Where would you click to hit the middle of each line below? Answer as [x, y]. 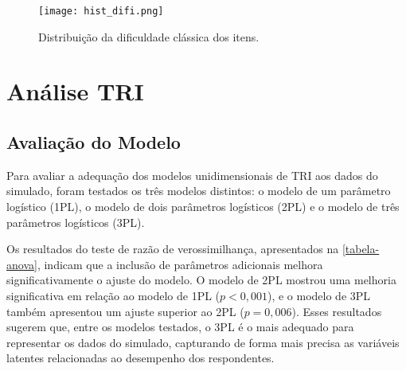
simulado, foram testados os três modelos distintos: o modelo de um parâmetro [199, 191]
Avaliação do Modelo [94, 142]
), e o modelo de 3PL [319, 295]
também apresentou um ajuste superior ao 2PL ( [125, 311]
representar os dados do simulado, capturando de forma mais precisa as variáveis [203, 342]
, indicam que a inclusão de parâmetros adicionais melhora [180, 264]
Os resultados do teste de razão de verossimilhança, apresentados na [173, 249]
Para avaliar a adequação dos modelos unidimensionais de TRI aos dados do [192, 175]
